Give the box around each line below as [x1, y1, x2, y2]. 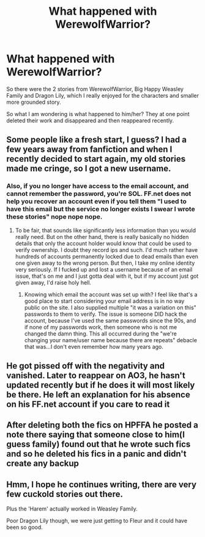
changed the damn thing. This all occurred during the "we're [24, 330, 177, 337]
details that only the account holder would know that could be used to [15, 240, 192, 247]
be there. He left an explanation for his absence [6, 390, 191, 400]
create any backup [6, 458, 80, 469]
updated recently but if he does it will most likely [6, 380, 195, 391]
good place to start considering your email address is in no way [24, 297, 185, 305]
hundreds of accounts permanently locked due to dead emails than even [15, 253, 199, 260]
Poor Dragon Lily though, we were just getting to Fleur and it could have [6, 517, 188, 525]
